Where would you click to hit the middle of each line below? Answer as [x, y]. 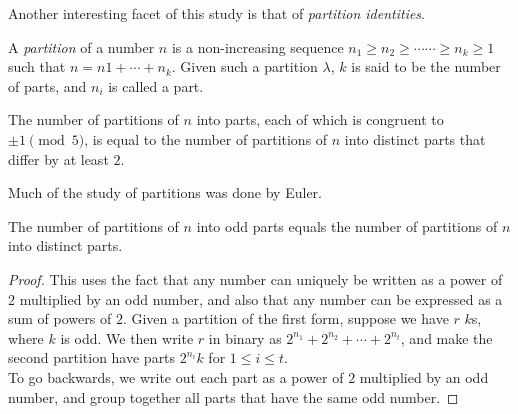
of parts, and [47, 85]
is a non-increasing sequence [257, 46]
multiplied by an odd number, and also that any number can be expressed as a [261, 298]
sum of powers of [60, 318]
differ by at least [58, 158]
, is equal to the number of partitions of [206, 138]
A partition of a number [81, 46]
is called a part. [156, 85]
